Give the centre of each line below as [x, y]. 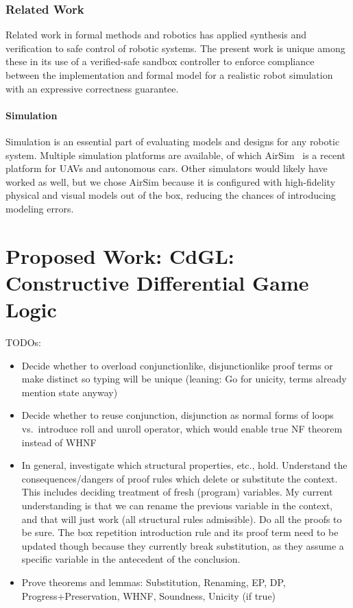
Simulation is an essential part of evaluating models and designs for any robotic [173, 141]
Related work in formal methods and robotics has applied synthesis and [156, 35]
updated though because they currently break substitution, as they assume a [183, 545]
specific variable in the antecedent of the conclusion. [131, 559]
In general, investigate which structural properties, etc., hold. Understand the [184, 465]
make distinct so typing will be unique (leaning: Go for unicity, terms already [184, 379]
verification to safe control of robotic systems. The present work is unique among [175, 48]
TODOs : [24, 342]
